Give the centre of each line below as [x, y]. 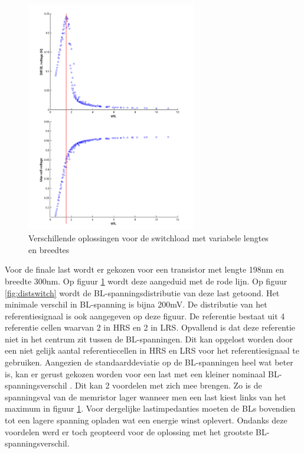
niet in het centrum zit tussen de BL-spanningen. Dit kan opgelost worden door [149, 339]
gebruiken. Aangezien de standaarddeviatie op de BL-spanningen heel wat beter [149, 362]
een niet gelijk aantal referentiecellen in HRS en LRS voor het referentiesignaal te [152, 350]
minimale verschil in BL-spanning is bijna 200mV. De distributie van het [136, 304]
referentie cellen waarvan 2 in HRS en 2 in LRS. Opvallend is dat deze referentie [150, 327]
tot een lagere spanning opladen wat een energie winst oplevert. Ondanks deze [146, 420]
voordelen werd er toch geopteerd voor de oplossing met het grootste [129, 431]
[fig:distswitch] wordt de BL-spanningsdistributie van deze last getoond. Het [142, 292]
